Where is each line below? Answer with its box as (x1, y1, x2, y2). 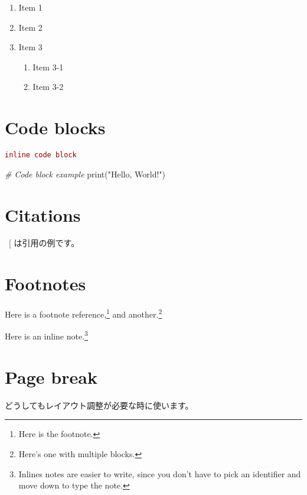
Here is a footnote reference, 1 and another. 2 (5, 306, 162, 320)
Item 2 (18, 21, 43, 33)
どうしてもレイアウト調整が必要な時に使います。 (5, 399, 194, 411)
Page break (5, 364, 97, 389)
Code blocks (5, 115, 106, 140)
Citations (5, 202, 81, 227)
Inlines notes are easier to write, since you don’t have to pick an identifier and (18, 467, 301, 480)
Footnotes (5, 271, 86, 296)
